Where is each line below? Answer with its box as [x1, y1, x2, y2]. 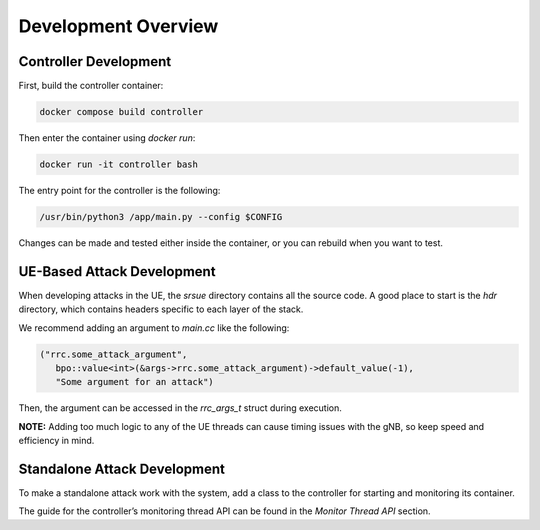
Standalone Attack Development [18, 461, 225, 477]
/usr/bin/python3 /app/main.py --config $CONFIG [39, 211, 283, 222]
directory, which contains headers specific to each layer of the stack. [18, 303, 304, 315]
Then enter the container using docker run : [18, 132, 196, 144]
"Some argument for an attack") [55, 376, 214, 388]
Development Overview [18, 15, 219, 37]
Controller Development [18, 53, 172, 70]
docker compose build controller [39, 106, 204, 118]
